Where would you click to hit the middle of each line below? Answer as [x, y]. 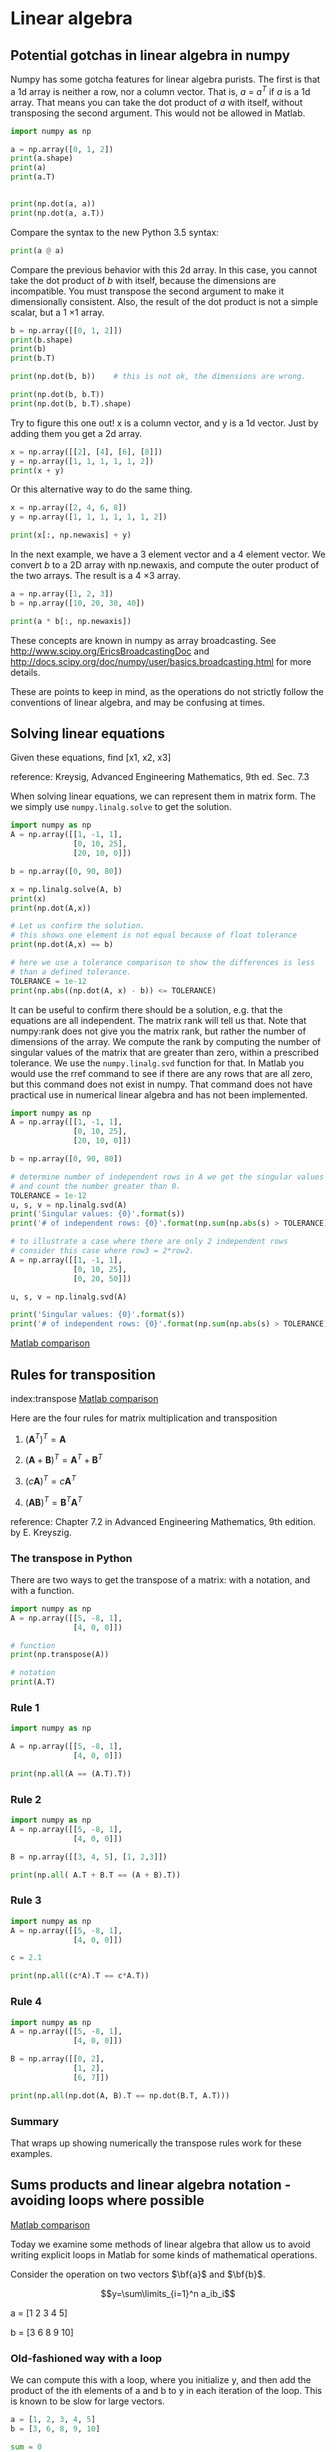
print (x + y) [37, 470]
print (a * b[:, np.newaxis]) [71, 621]
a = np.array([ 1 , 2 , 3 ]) [62, 594]
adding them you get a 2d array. [76, 433]
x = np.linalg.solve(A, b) [66, 889]
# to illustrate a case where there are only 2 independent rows [149, 1242]
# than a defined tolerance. [71, 972]
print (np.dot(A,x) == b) [62, 945]
